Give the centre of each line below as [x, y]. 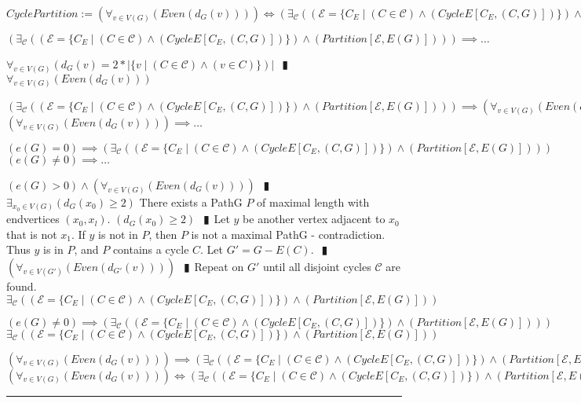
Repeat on [219, 267]
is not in [118, 234]
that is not [32, 234]
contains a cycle [151, 249]
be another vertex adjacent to [314, 219]
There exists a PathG [191, 201]
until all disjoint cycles [317, 267]
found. [22, 286]
